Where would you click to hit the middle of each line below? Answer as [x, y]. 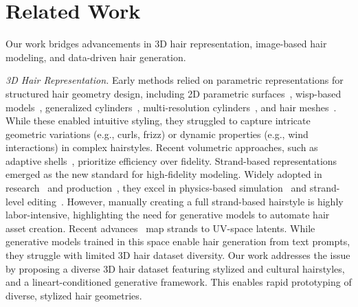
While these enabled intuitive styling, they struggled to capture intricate [158, 121]
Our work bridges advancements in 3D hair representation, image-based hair [166, 44]
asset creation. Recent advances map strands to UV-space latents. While [160, 228]
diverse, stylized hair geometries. [74, 295]
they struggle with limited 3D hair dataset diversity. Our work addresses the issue [178, 255]
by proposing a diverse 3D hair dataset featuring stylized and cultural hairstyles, [175, 268]
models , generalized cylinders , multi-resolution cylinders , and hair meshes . [171, 107]
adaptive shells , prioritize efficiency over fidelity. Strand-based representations [171, 160]
